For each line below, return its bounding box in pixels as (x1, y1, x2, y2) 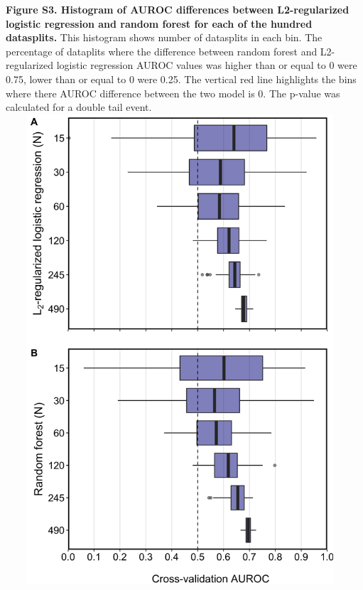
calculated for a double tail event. (6, 100, 152, 114)
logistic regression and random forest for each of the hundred (6, 16, 313, 31)
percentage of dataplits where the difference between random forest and (6, 43, 318, 58)
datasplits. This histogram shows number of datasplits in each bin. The (6, 30, 323, 45)
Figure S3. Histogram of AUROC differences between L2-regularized (6, 2, 350, 16)
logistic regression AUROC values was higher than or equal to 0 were (56, 58, 357, 73)
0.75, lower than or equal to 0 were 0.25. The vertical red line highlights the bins (6, 71, 357, 86)
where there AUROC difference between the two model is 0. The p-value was (6, 85, 340, 100)
